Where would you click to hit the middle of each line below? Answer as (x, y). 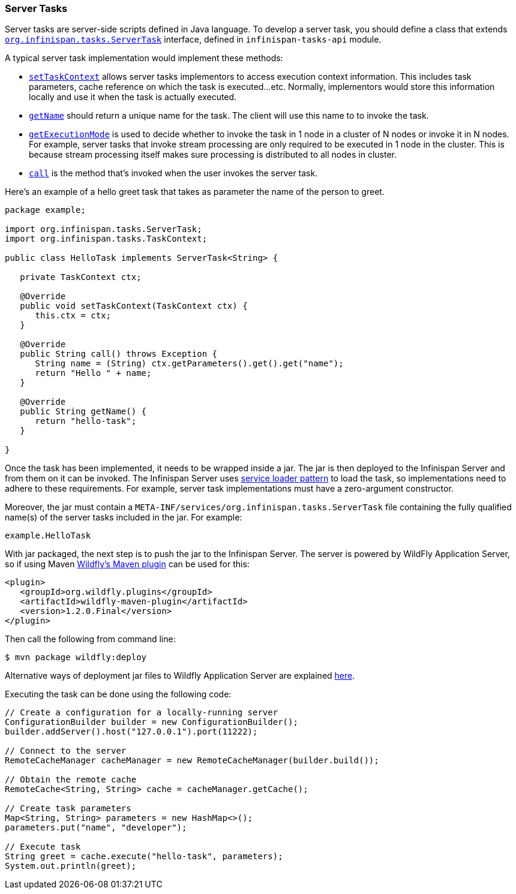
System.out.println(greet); (71, 866)
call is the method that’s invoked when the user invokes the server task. (173, 173)
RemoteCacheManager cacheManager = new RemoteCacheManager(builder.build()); (192, 761)
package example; (45, 210)
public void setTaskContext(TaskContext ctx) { (134, 306)
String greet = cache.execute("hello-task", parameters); (144, 857)
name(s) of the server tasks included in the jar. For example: (124, 517)
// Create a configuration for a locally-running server (142, 713)
